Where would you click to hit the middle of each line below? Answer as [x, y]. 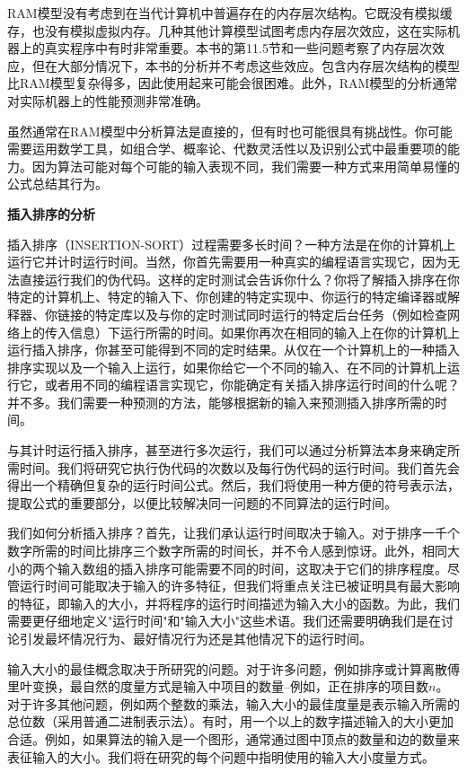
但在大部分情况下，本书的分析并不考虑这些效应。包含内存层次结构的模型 [246, 65]
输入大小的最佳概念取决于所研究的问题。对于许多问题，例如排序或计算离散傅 [233, 668]
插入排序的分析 [51, 213]
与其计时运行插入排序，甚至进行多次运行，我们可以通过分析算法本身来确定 [227, 450]
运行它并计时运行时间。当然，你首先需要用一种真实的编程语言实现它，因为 [227, 262]
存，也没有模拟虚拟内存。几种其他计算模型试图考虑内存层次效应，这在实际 [227, 30]
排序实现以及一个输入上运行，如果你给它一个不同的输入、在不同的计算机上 [227, 367]
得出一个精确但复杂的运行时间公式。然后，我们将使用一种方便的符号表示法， [233, 485]
